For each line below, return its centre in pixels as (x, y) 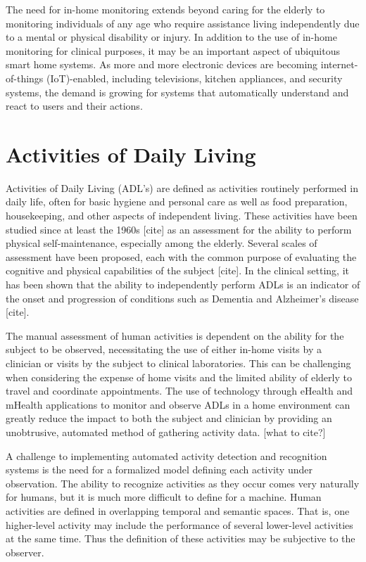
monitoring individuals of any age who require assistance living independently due (183, 23)
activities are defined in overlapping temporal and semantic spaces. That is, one (178, 510)
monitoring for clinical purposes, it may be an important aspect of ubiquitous (173, 50)
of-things (25, 78)
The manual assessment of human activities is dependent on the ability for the (175, 335)
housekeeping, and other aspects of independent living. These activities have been (182, 216)
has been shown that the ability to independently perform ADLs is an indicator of (183, 285)
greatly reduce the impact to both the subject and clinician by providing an (169, 418)
